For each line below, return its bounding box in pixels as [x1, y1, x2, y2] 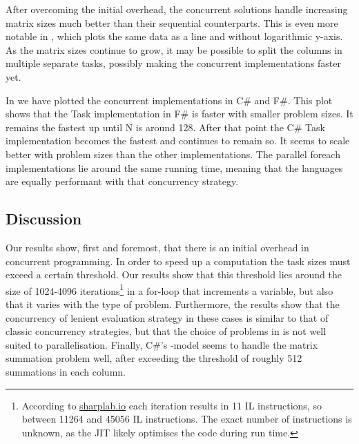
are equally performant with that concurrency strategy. [6, 174, 239, 189]
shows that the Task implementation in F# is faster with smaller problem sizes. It [6, 106, 353, 121]
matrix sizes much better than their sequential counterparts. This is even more [6, 15, 338, 30]
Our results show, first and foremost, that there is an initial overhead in [6, 240, 309, 254]
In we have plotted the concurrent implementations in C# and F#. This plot [6, 93, 333, 107]
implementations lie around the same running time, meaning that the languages [6, 160, 343, 175]
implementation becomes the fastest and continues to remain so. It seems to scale [6, 133, 350, 148]
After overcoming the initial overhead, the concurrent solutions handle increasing [6, 2, 348, 16]
